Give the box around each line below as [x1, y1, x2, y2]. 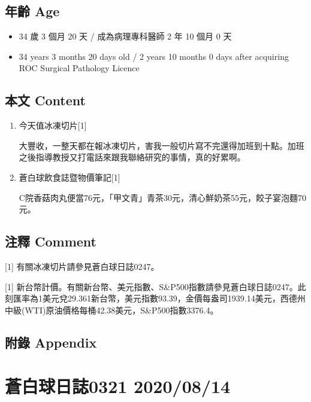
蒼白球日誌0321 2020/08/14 [5, 374, 231, 398]
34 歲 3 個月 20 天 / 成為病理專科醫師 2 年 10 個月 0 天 [19, 30, 232, 42]
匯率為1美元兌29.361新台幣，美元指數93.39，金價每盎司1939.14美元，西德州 [13, 292, 306, 304]
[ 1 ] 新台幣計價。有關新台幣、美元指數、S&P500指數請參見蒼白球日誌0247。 [5, 280, 298, 293]
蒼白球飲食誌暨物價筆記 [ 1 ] [19, 170, 120, 183]
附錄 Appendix [5, 333, 97, 351]
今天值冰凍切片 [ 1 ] [19, 119, 87, 132]
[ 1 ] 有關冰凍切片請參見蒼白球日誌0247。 [5, 260, 159, 272]
